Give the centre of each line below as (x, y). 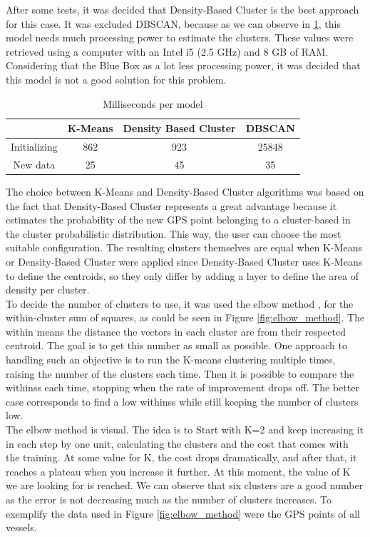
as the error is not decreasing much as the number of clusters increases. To (169, 499)
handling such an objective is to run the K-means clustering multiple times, (171, 360)
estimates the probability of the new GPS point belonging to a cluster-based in (178, 220)
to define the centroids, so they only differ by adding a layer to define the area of (182, 275)
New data (34, 164)
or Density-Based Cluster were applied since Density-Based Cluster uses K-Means (184, 261)
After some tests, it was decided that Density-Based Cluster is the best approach (183, 9)
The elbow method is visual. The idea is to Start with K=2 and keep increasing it (185, 430)
